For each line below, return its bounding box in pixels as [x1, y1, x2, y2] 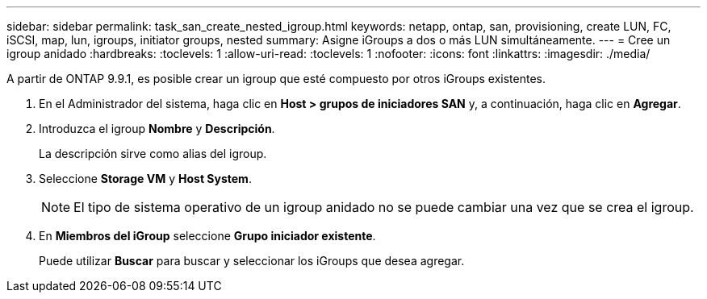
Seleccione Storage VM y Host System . [39, 172, 252, 185]
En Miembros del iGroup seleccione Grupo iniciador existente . [39, 229, 376, 243]
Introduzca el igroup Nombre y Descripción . [39, 122, 275, 135]
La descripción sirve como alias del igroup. [39, 147, 267, 160]
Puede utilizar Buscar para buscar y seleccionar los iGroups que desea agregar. [39, 254, 465, 268]
